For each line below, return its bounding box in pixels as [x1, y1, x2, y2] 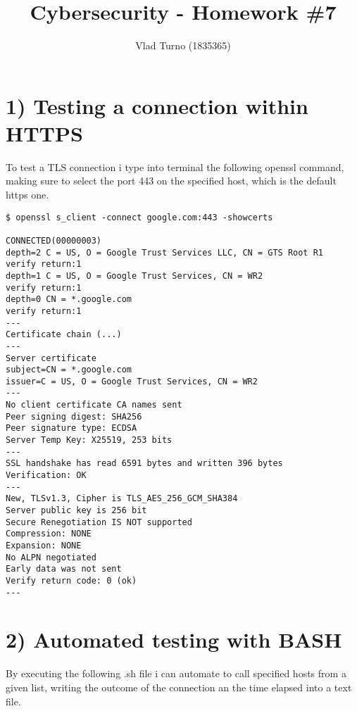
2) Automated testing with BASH [6, 625, 342, 654]
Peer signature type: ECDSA [6, 423, 137, 434]
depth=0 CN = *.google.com [6, 294, 132, 305]
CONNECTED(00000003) [6, 235, 102, 246]
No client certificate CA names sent [6, 400, 182, 410]
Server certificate [6, 353, 96, 363]
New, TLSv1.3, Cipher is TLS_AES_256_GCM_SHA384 [6, 493, 238, 504]
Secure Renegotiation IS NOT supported [6, 517, 192, 527]
